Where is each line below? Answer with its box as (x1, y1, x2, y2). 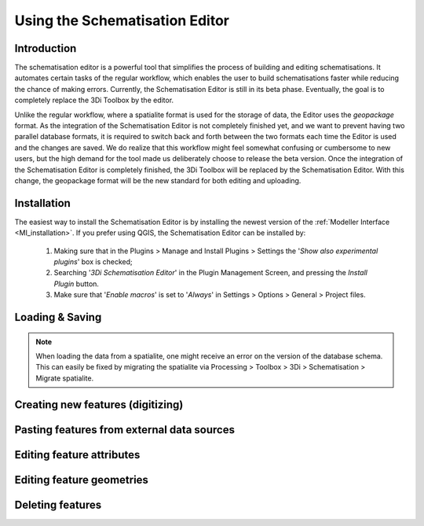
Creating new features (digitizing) (14, 398, 184, 411)
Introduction (14, 42, 77, 55)
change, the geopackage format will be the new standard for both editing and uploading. (14, 175, 302, 185)
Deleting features (14, 498, 102, 511)
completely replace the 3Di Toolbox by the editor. (14, 95, 174, 105)
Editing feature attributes (14, 448, 141, 462)
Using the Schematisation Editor (14, 12, 229, 29)
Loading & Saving (14, 311, 102, 324)
